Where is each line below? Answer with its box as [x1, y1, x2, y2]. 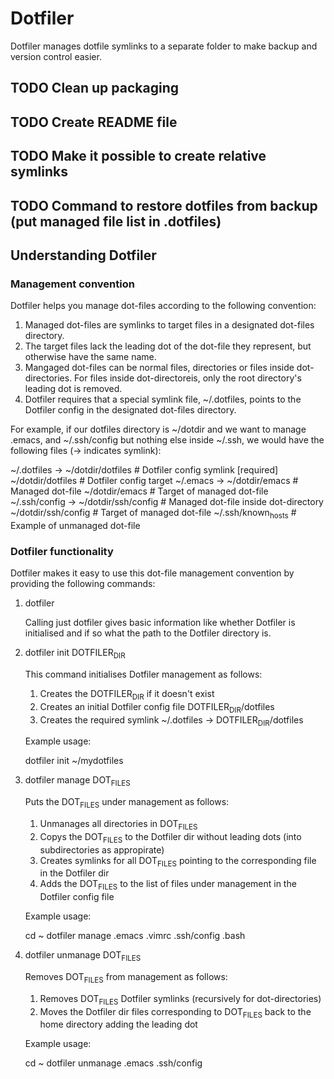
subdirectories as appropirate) [39, 843, 165, 856]
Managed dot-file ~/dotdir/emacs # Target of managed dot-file [10, 485, 269, 497]
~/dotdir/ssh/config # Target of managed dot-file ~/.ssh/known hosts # [10, 507, 297, 521]
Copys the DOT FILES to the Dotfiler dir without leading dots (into [39, 830, 302, 845]
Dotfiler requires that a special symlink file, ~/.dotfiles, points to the [24, 393, 302, 406]
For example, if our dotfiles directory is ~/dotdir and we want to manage [10, 423, 307, 436]
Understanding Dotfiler [10, 247, 157, 264]
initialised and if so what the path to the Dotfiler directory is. [24, 627, 272, 639]
